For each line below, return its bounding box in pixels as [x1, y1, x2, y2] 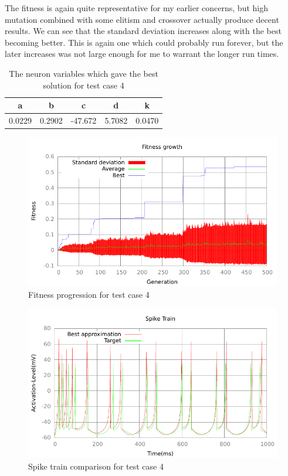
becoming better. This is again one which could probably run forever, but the [5, 36, 283, 48]
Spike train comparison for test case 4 [28, 460, 164, 472]
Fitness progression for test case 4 [28, 288, 150, 301]
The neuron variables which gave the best [9, 67, 158, 79]
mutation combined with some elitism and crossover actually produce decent [5, 13, 279, 25]
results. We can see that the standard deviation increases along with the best [5, 25, 282, 37]
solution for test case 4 [43, 79, 124, 91]
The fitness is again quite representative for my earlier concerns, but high [5, 2, 268, 13]
